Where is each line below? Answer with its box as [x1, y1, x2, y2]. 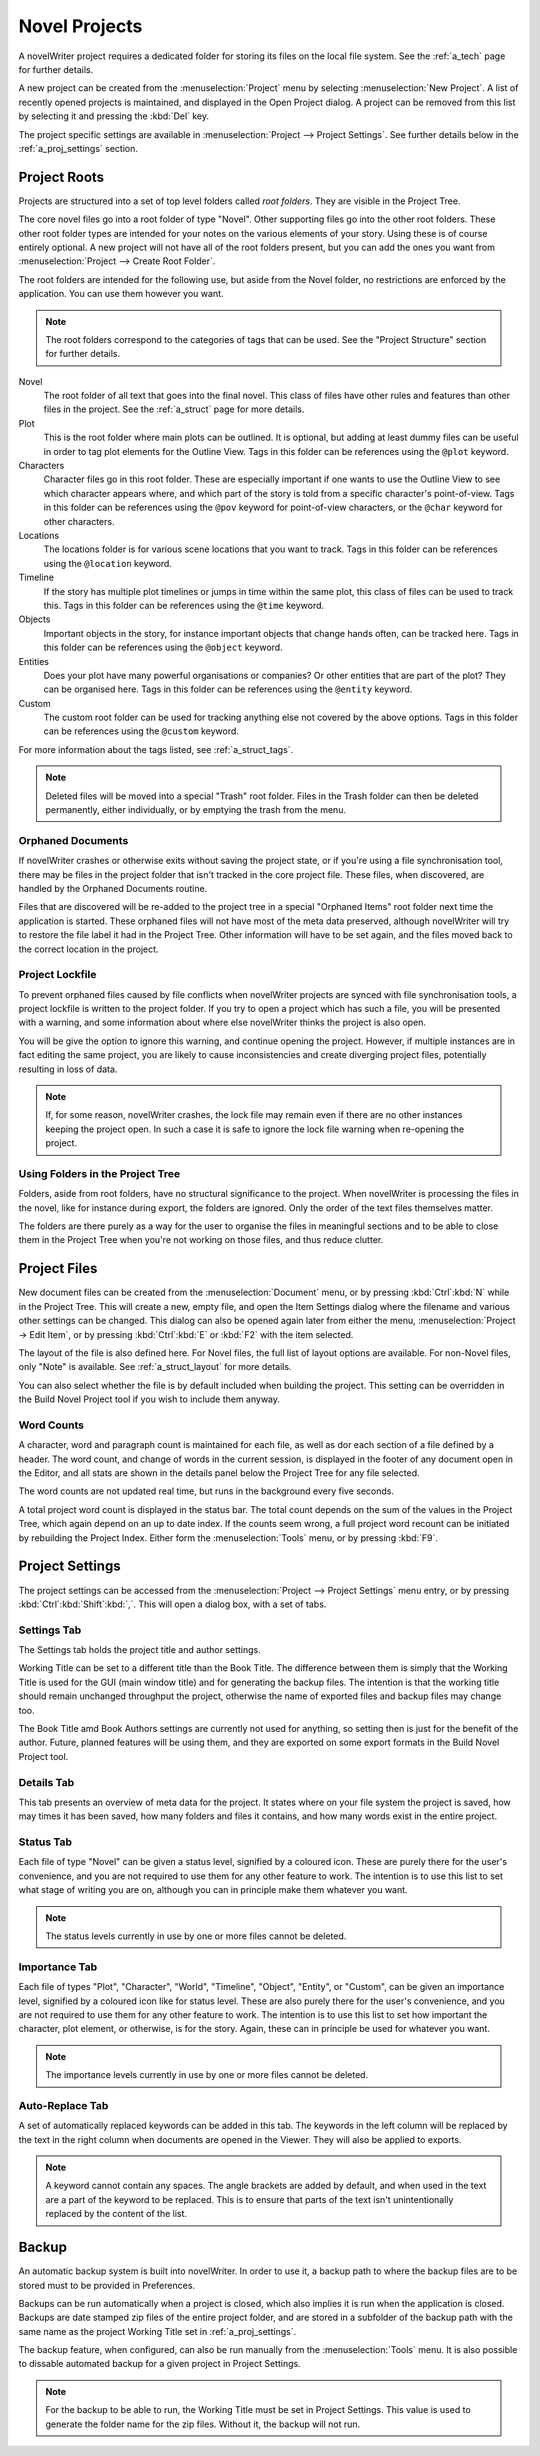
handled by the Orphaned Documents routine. [18, 882, 208, 894]
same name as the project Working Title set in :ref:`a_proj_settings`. [18, 2325, 297, 2337]
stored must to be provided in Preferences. [18, 2279, 195, 2291]
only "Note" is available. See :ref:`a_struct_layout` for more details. [18, 1361, 292, 1373]
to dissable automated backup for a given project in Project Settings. [18, 2358, 301, 2370]
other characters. [43, 515, 115, 527]
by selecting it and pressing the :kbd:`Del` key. [18, 110, 210, 122]
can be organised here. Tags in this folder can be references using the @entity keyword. [43, 683, 413, 695]
